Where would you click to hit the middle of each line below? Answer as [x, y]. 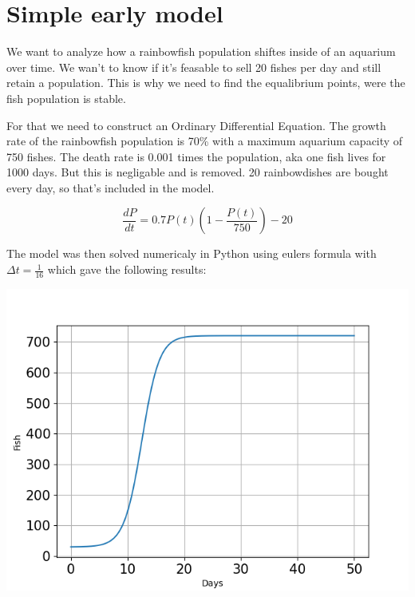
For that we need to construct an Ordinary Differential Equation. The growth [196, 125]
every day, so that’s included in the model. [111, 187]
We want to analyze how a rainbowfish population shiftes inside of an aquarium [201, 51]
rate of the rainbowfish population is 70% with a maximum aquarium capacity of [205, 141]
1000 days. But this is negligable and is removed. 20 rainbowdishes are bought [198, 172]
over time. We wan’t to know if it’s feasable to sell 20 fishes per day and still [194, 67]
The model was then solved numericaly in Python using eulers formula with [192, 253]
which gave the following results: [127, 269]
